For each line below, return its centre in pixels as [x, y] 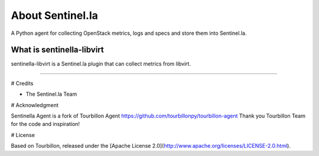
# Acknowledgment [35, 105]
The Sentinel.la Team [51, 94]
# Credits [22, 83]
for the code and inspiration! [45, 124]
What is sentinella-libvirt [58, 50]
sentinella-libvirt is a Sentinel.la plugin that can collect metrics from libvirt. [101, 64]
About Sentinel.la [55, 15]
